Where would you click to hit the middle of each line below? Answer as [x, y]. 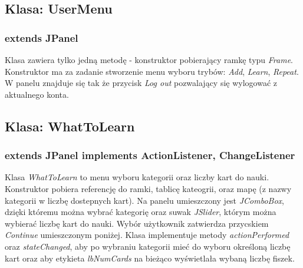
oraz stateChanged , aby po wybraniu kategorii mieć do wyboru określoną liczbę [148, 246]
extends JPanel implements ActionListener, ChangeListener [150, 155]
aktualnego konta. [37, 94]
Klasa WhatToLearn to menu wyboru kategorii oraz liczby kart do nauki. [137, 177]
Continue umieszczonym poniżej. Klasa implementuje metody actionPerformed [147, 235]
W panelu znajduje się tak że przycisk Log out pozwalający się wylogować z [141, 83]
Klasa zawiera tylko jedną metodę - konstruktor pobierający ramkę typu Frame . [149, 59]
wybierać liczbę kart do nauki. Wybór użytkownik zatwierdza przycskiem [137, 223]
